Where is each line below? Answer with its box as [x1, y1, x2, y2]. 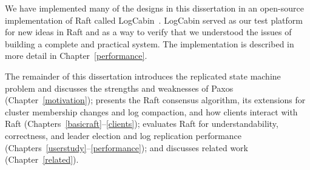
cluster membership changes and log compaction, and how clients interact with [5, 105, 298, 118]
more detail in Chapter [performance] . [5, 49, 147, 62]
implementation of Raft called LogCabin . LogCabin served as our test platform [5, 13, 303, 26]
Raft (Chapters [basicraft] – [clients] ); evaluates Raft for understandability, [5, 117, 278, 130]
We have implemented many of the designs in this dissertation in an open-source [5, 2, 304, 14]
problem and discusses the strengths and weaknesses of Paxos [5, 81, 234, 94]
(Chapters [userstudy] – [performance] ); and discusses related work [5, 141, 248, 154]
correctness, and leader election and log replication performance [5, 129, 242, 141]
